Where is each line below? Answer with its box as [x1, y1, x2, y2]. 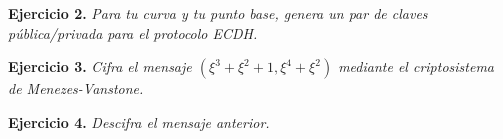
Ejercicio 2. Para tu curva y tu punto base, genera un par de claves [8, 3, 428, 23]
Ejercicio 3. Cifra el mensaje [8, 56, 192, 77]
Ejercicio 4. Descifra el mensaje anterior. [8, 111, 270, 132]
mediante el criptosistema [338, 56, 495, 77]
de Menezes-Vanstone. [8, 78, 144, 99]
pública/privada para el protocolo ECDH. [8, 22, 258, 43]
